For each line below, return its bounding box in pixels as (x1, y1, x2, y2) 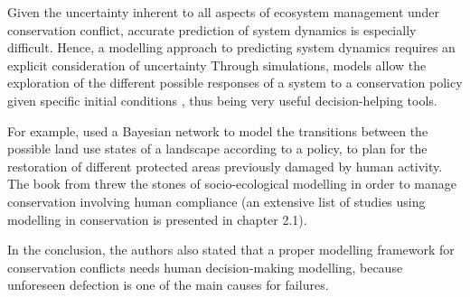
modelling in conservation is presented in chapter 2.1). (7, 209, 307, 228)
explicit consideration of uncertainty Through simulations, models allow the (7, 55, 427, 74)
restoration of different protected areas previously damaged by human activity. (7, 156, 443, 175)
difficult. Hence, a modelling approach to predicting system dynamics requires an (7, 38, 456, 57)
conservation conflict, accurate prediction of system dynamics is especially (7, 20, 417, 39)
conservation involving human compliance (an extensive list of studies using (7, 191, 426, 210)
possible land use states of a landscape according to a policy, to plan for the (7, 139, 428, 158)
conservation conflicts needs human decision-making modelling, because (7, 257, 403, 276)
